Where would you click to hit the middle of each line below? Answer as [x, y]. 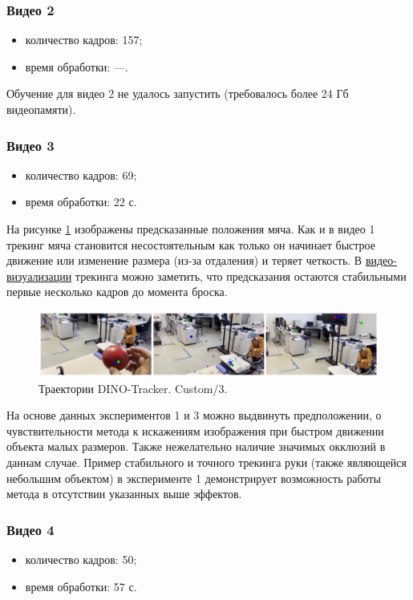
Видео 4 [30, 529]
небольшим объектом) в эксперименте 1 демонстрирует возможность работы [194, 478]
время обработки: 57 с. [81, 586]
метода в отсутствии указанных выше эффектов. [124, 494]
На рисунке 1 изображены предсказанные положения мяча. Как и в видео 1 [191, 229]
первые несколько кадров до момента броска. [117, 292]
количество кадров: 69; [81, 174]
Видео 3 [30, 145]
